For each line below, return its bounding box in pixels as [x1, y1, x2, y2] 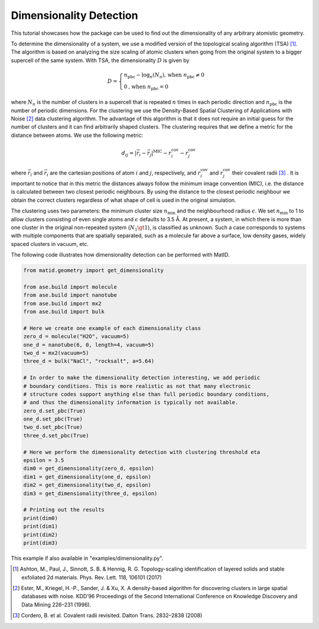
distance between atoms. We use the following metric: [11, 132, 144, 139]
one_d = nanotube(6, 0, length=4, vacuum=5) [23, 341, 155, 348]
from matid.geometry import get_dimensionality [23, 267, 164, 274]
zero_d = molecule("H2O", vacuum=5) [23, 333, 130, 340]
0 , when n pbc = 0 [123, 83, 168, 91]
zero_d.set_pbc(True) [23, 407, 86, 414]
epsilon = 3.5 [23, 457, 64, 464]
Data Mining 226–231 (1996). [21, 601, 92, 608]
